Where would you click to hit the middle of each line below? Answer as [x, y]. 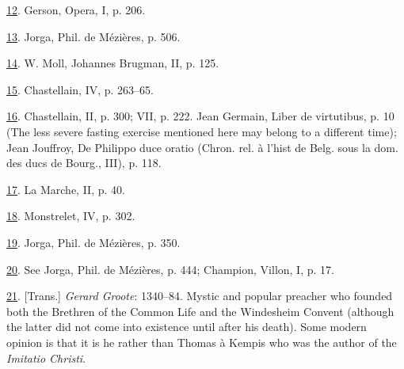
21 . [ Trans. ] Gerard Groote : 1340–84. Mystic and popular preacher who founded [200, 296]
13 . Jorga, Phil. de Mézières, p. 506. [93, 36]
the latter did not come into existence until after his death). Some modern [187, 327]
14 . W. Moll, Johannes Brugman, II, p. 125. [113, 63]
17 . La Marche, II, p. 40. [66, 189]
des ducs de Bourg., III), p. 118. [84, 163]
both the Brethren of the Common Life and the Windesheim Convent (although [200, 311]
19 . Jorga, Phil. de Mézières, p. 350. [93, 242]
